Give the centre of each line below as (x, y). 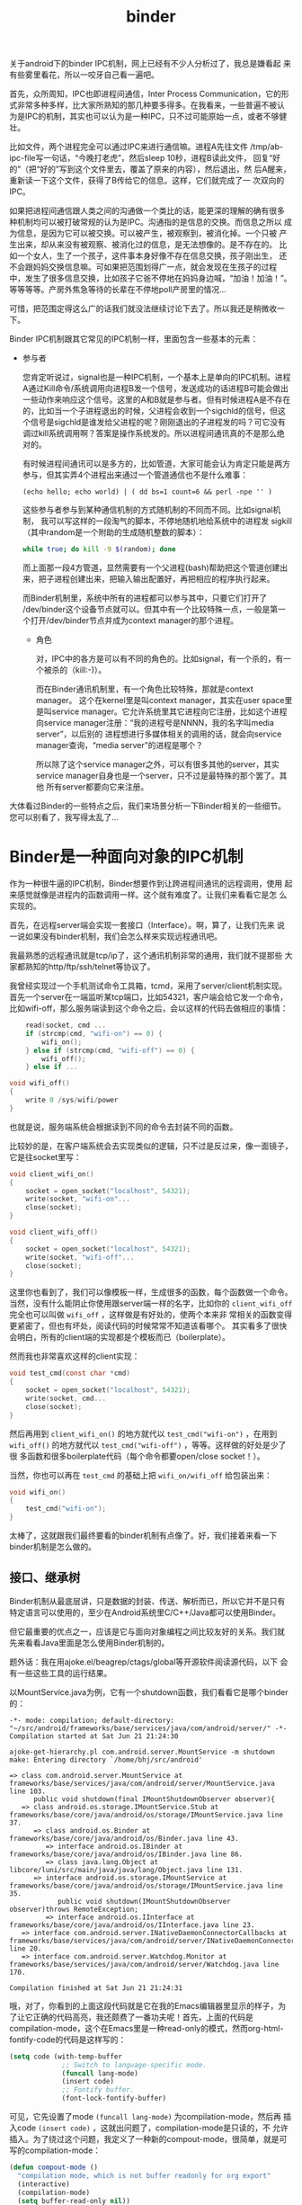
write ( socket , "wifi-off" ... (80, 1257)
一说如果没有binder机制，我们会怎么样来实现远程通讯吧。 (116, 936)
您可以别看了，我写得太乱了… (64, 817)
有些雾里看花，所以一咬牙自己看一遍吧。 (84, 75)
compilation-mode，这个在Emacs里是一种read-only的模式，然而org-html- (147, 2028)
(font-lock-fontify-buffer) (114, 2098)
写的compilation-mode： (55, 2150)
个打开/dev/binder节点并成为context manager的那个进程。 (130, 620)
